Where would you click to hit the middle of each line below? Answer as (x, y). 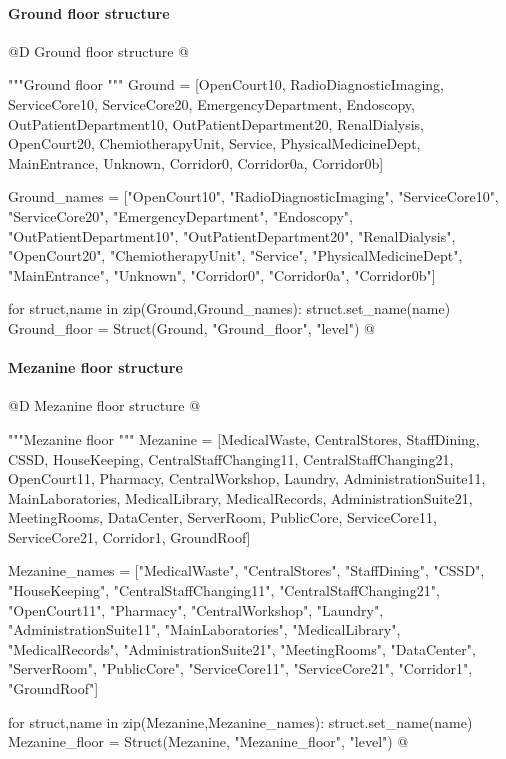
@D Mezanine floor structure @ (104, 405)
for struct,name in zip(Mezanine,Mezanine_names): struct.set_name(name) (240, 721)
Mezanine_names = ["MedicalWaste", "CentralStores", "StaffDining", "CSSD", (246, 570)
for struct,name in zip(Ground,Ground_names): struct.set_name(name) (229, 308)
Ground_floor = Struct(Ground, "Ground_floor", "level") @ (191, 327)
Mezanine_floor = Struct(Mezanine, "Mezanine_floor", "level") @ (208, 741)
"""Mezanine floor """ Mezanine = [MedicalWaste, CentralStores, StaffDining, (244, 438)
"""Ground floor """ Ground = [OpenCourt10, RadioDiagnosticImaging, (226, 84)
